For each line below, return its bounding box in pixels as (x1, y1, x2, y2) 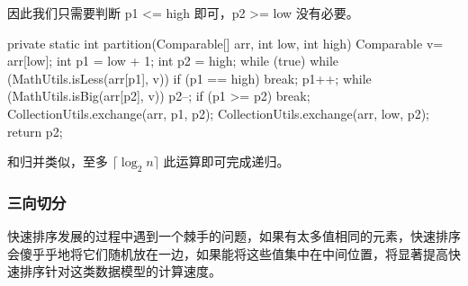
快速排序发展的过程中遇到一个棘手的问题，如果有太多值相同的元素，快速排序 (7, 227, 461, 246)
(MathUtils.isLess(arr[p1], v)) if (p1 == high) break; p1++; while (7, 68, 372, 87)
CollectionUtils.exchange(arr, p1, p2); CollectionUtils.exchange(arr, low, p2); (7, 103, 429, 122)
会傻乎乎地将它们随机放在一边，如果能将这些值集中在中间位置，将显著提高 (7, 244, 448, 263)
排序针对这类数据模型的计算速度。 (19, 262, 221, 281)
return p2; (7, 121, 63, 140)
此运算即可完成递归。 (163, 152, 290, 171)
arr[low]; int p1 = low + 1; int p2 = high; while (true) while (7, 51, 339, 70)
